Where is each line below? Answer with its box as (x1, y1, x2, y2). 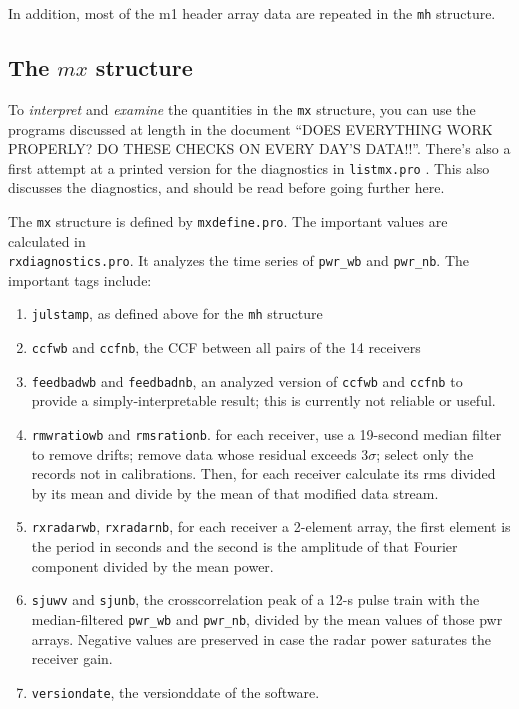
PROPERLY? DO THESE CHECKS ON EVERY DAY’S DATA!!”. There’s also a (8, 138, 511, 159)
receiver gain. (31, 648, 113, 669)
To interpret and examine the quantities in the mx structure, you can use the (8, 98, 476, 119)
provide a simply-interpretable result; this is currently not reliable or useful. (31, 390, 496, 411)
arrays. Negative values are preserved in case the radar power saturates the (31, 628, 492, 649)
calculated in (8, 230, 86, 251)
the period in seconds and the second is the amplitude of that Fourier (31, 536, 458, 557)
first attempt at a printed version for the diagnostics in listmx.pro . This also (8, 157, 490, 178)
